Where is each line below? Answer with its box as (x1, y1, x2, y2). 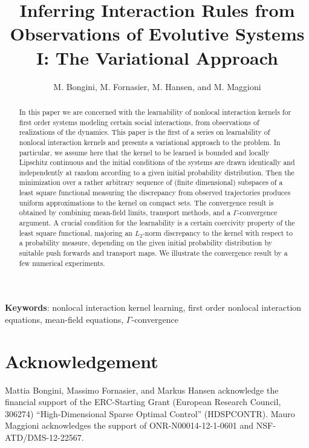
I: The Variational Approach (36, 45, 278, 70)
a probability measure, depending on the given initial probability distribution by (19, 238, 272, 248)
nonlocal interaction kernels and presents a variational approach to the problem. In (19, 137, 281, 147)
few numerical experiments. (19, 258, 105, 268)
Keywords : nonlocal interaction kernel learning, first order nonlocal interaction (5, 301, 302, 314)
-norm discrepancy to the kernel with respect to (142, 227, 293, 238)
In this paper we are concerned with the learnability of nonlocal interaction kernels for (19, 106, 291, 117)
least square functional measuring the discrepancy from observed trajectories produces (19, 187, 291, 198)
